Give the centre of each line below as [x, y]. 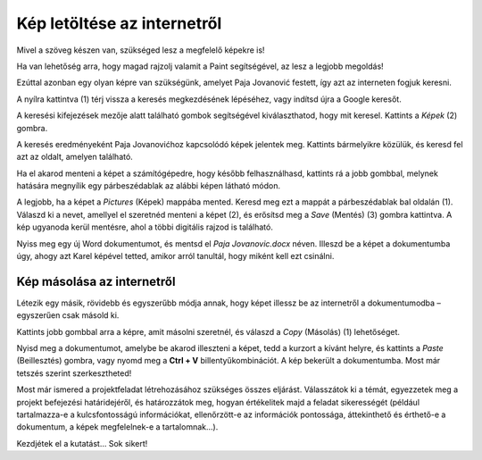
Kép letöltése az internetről [119, 23]
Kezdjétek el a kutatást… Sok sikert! [82, 443]
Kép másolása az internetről [96, 281]
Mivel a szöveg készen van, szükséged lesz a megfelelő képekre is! [141, 50]
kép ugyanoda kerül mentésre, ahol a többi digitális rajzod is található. [145, 227]
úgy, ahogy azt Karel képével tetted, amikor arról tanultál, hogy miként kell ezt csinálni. [175, 256]
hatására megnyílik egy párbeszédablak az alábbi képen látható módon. [149, 186]
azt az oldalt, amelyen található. [75, 157]
